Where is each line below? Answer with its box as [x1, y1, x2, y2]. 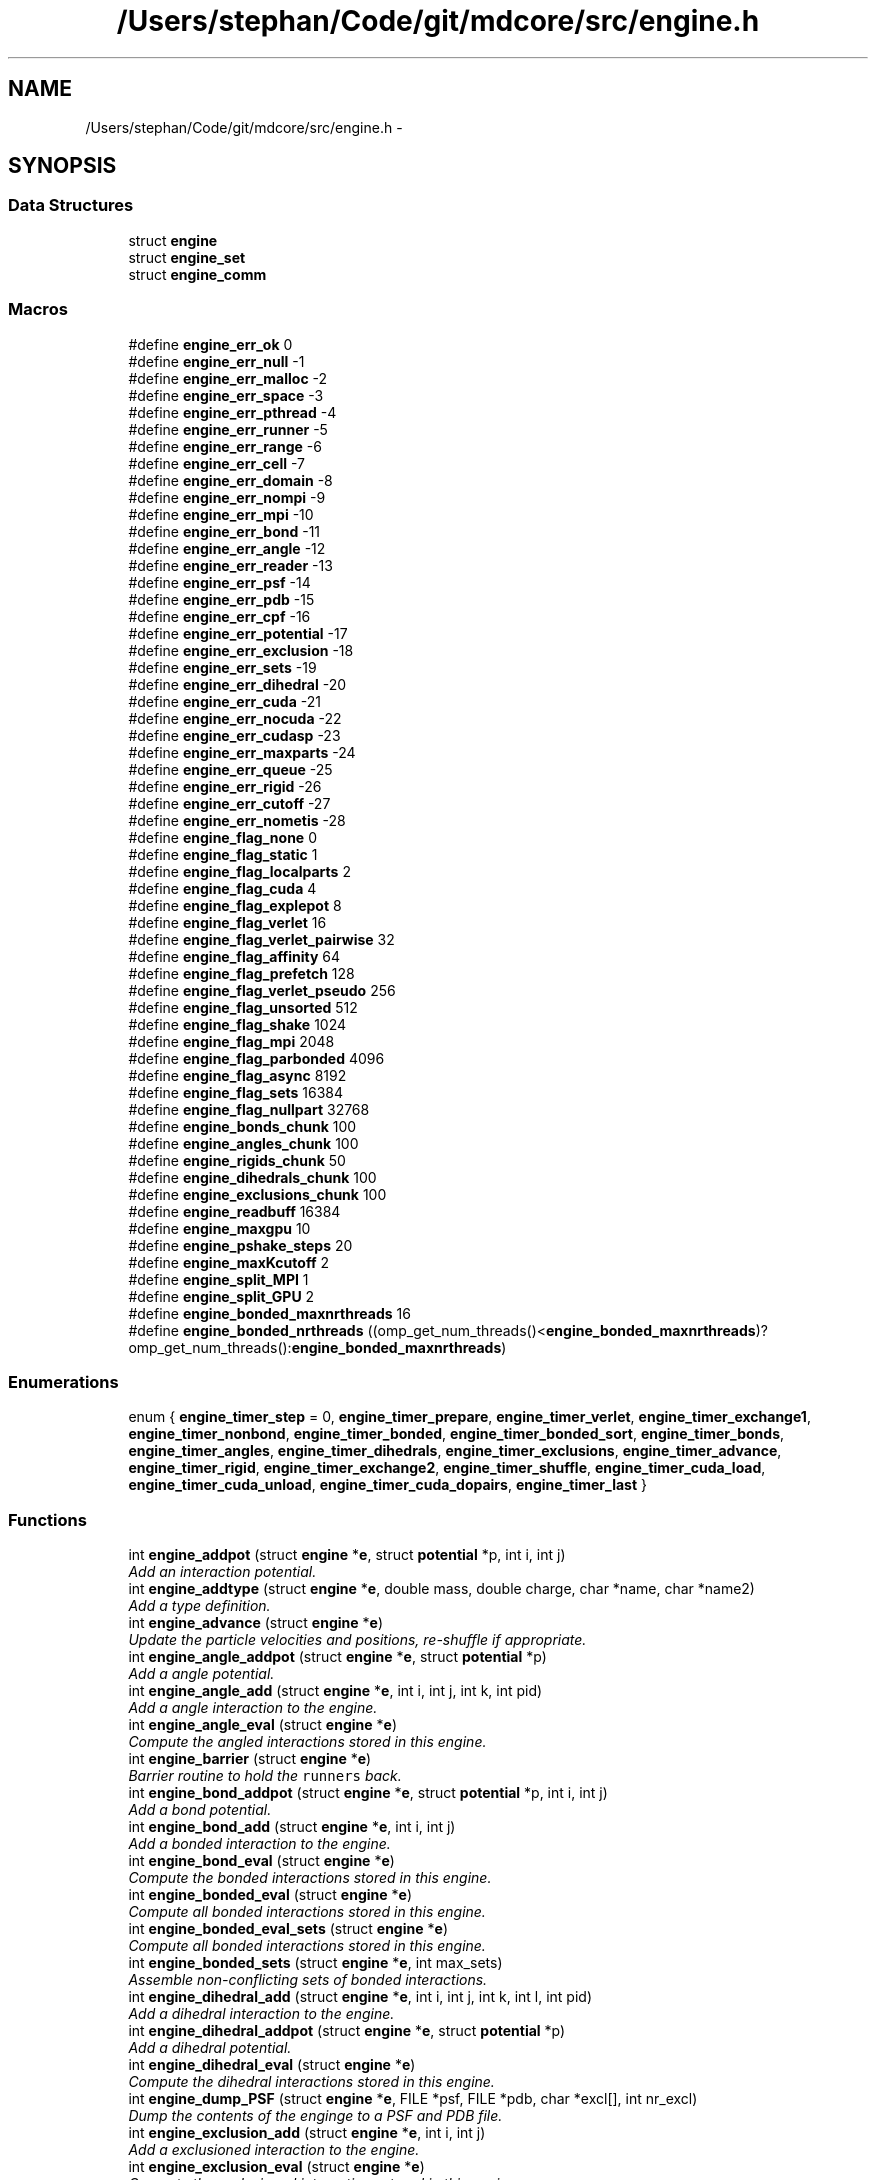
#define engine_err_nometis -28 [128, 811, 346, 829]
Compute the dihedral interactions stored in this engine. [128, 2073, 495, 2091]
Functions [8, 1509, 87, 1530]
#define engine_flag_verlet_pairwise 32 [128, 930, 395, 948]
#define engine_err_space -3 [128, 386, 324, 404]
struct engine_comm [128, 265, 267, 283]
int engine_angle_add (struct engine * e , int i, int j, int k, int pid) [128, 1682, 543, 1700]
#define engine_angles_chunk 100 [128, 1134, 359, 1152]
